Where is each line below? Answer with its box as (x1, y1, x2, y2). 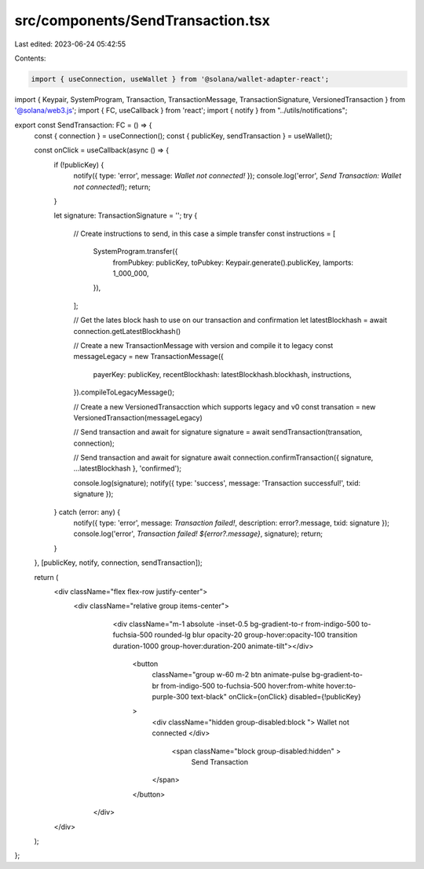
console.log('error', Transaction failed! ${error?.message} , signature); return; (73, 529, 323, 538)
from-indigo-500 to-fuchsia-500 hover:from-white (160, 680, 325, 691)
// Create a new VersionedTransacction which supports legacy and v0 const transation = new (73, 401, 376, 412)
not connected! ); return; (73, 181, 151, 192)
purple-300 (152, 692, 190, 702)
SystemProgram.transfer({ (93, 247, 178, 256)
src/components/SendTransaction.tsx (14, 12, 270, 29)
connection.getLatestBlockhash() (73, 326, 181, 335)
